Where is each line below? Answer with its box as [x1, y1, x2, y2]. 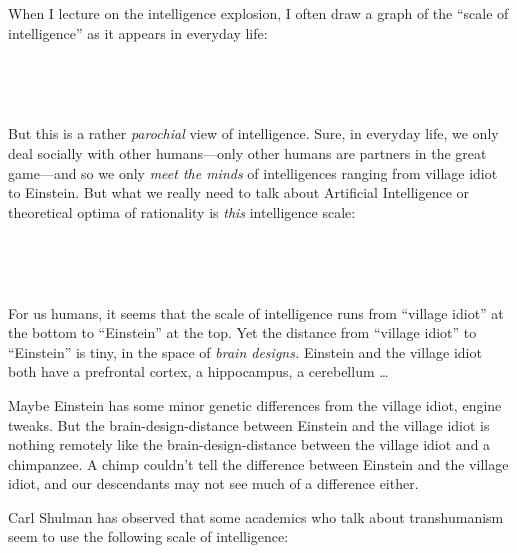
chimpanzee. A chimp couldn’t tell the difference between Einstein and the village [8, 453, 509, 474]
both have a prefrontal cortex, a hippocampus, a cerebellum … [8, 361, 389, 382]
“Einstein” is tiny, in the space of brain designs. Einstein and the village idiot [8, 341, 482, 362]
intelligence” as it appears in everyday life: [8, 22, 268, 43]
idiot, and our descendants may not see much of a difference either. [8, 473, 419, 494]
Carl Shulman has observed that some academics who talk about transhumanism [8, 506, 504, 527]
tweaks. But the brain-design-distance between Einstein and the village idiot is [8, 414, 490, 435]
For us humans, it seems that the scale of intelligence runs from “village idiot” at [8, 302, 504, 323]
